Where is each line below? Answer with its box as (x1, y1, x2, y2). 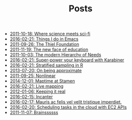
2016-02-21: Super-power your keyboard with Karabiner (9, 57, 125, 63)
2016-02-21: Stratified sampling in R (9, 62, 83, 68)
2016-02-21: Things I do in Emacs (9, 36, 79, 42)
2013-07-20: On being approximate (9, 68, 82, 74)
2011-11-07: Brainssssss (9, 110, 58, 116)
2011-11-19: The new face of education (9, 46, 88, 52)
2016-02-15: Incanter (9, 94, 53, 100)
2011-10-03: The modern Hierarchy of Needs (9, 52, 101, 58)
